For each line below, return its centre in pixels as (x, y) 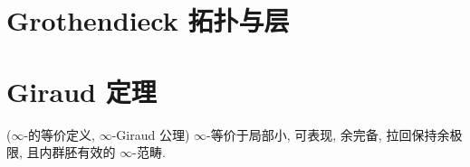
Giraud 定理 (82, 91)
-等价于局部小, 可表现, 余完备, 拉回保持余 (328, 134)
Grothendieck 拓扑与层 (148, 20)
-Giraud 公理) (151, 134)
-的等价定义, (60, 134)
